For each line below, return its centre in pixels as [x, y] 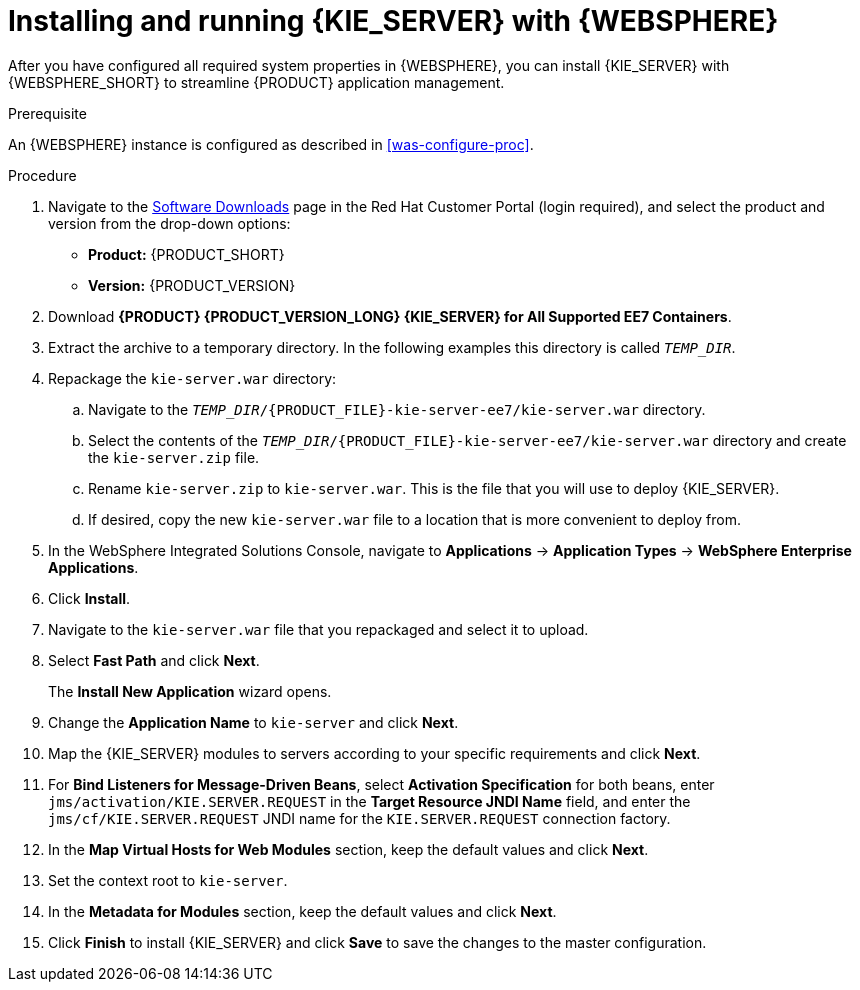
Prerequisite [47, 113]
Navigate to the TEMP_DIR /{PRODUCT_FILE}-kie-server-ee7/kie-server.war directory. [397, 409]
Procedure [42, 175]
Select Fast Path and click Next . [154, 660]
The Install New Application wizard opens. [190, 691]
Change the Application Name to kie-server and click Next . [253, 722]
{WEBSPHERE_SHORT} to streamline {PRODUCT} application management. [256, 82]
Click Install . [89, 598]
